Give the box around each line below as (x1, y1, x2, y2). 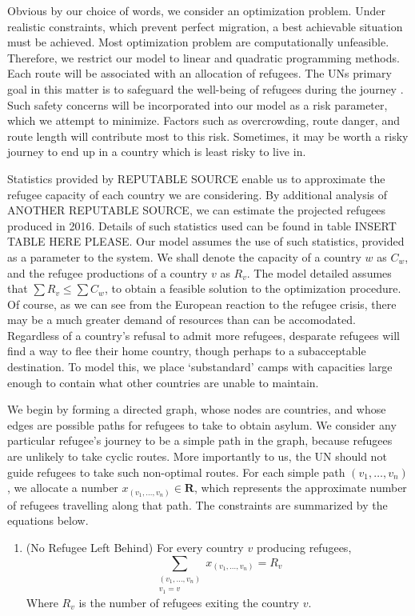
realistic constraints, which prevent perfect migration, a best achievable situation (7, 18, 403, 34)
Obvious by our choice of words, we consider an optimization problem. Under (7, 2, 385, 18)
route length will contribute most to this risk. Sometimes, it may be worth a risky (7, 127, 409, 144)
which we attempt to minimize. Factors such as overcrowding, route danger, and (7, 112, 400, 129)
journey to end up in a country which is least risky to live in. (7, 143, 306, 160)
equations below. (7, 512, 89, 529)
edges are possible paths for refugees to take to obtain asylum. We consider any (7, 416, 397, 433)
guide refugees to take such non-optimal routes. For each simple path (7, 463, 345, 480)
